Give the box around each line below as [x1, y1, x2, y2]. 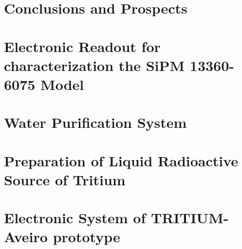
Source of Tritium [4, 169, 126, 189]
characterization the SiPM [4, 55, 185, 75]
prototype [53, 227, 120, 247]
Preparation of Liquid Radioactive [4, 150, 239, 170]
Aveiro [4, 227, 48, 247]
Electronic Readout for [4, 36, 161, 56]
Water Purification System [4, 112, 187, 132]
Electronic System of [4, 208, 146, 228]
